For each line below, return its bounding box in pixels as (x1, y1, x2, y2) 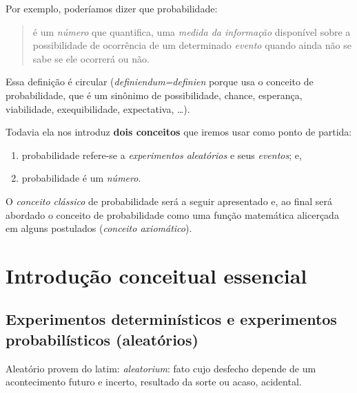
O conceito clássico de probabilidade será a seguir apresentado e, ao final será (6, 193, 333, 208)
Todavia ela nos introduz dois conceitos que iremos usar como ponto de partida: (6, 125, 352, 139)
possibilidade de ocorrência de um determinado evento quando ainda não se (32, 38, 351, 52)
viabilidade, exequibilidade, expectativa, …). (6, 101, 190, 116)
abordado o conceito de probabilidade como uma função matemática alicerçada (6, 207, 339, 222)
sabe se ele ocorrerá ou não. (32, 51, 150, 65)
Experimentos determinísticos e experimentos (6, 308, 337, 330)
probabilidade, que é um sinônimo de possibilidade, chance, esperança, (6, 87, 303, 102)
